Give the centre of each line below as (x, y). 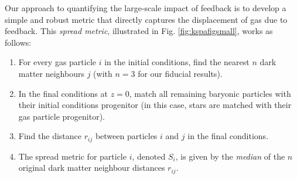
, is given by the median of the (230, 156)
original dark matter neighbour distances (92, 168)
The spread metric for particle (72, 156)
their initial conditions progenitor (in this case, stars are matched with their (155, 105)
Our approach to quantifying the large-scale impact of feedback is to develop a (146, 8)
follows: (18, 42)
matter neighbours (51, 73)
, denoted (149, 156)
